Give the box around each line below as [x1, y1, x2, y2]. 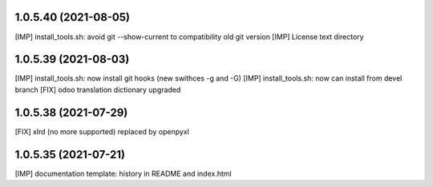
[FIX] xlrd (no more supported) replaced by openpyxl [14, 126, 190, 136]
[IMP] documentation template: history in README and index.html [14, 169, 232, 178]
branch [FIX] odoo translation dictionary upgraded [14, 85, 181, 94]
